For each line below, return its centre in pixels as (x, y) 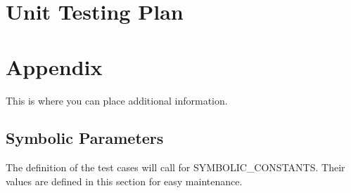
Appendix (54, 66)
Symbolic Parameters (85, 138)
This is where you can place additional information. (117, 100)
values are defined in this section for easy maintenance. (124, 181)
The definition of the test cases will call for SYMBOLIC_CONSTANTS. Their (175, 167)
